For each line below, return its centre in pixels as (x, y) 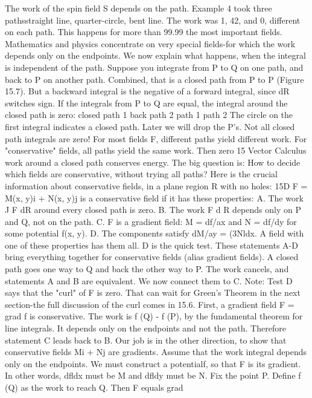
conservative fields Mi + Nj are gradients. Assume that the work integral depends (156, 352)
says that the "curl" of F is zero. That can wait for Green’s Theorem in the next (153, 292)
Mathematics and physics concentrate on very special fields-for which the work (150, 43)
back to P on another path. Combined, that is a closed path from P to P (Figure (154, 79)
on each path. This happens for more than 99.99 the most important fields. (144, 32)
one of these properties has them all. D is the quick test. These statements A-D (151, 245)
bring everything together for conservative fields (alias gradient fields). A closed (152, 257)
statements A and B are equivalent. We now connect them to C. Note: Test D (149, 280)
